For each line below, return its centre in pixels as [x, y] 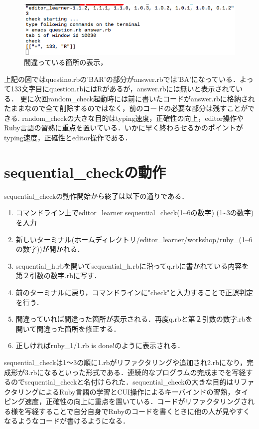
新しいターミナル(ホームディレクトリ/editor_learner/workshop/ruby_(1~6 [134, 239]
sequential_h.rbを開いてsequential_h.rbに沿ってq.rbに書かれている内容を [132, 265]
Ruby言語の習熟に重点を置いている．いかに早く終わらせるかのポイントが [124, 128]
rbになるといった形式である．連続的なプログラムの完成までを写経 [138, 372]
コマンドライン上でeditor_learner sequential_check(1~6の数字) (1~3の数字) [135, 213]
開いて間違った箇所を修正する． [68, 328]
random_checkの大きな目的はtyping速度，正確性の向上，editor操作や [133, 118]
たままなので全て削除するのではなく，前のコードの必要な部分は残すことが [126, 108]
